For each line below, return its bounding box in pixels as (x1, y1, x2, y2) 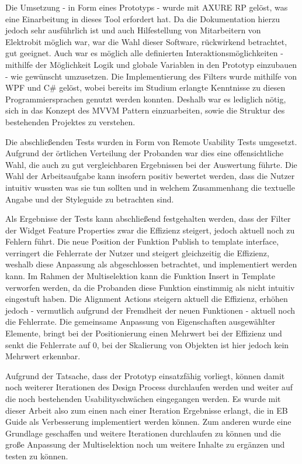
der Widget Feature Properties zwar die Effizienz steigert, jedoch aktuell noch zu (5, 224, 295, 236)
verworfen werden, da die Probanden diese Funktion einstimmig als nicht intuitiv (5, 281, 295, 293)
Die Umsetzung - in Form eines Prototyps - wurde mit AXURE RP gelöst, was (5, 1, 288, 13)
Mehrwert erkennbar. (5, 350, 81, 362)
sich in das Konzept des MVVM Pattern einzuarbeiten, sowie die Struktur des (5, 104, 285, 116)
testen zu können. (5, 449, 68, 462)
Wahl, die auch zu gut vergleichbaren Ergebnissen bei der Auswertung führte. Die (5, 158, 297, 170)
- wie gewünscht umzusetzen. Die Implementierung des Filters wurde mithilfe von (5, 70, 297, 82)
